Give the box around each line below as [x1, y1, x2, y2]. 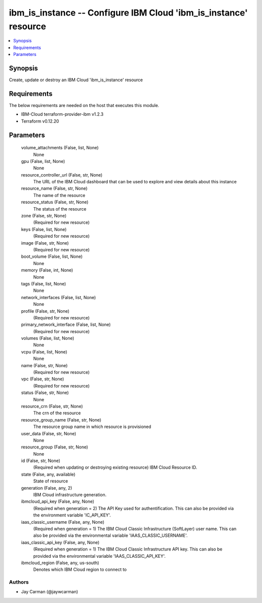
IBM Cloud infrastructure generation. [33, 492, 107, 498]
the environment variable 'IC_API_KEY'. [33, 512, 111, 518]
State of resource [33, 478, 68, 484]
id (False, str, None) [21, 458, 61, 464]
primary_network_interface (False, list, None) [21, 321, 111, 328]
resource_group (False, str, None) [21, 444, 88, 450]
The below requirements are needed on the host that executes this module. [9, 102, 160, 108]
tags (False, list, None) [21, 281, 66, 286]
